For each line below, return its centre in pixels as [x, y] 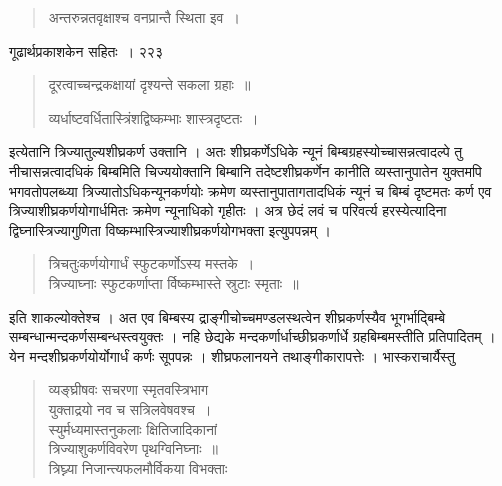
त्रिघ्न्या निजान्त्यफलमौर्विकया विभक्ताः [138, 467]
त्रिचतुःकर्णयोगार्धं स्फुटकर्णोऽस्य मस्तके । [151, 263]
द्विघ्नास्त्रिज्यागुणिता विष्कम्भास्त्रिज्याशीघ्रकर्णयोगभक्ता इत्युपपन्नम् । [170, 229]
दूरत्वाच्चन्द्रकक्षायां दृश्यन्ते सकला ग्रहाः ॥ [149, 84]
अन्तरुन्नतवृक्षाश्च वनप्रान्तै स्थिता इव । [144, 17]
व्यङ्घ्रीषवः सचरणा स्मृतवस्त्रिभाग [128, 389]
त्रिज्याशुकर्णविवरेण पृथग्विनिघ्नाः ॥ [133, 448]
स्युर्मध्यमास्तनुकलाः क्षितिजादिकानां [132, 428]
